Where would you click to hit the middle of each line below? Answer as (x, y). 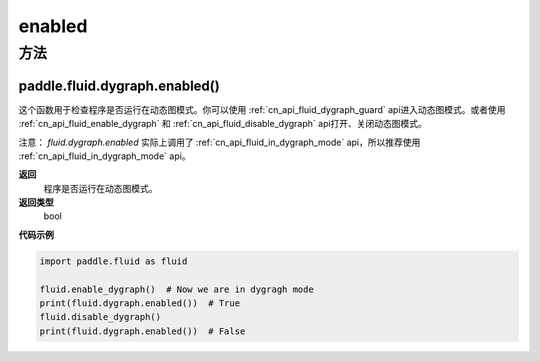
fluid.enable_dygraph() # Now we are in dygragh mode (176, 289)
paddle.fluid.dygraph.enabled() (119, 85)
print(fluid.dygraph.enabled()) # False (142, 331)
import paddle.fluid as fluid (113, 261)
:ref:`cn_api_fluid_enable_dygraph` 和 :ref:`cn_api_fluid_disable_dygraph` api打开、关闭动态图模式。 (222, 124)
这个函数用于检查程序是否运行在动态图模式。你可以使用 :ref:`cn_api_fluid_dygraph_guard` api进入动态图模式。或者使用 (262, 109)
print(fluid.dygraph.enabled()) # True (139, 303)
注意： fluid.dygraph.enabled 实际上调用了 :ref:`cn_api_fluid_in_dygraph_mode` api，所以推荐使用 (219, 142)
